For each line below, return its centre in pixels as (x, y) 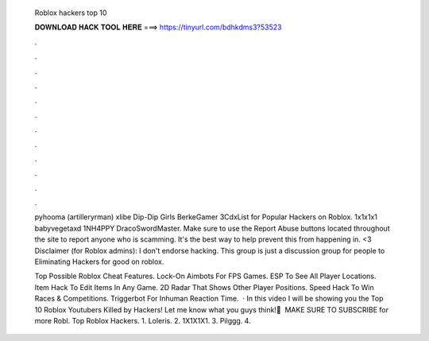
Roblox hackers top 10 (71, 13)
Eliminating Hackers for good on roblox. (99, 262)
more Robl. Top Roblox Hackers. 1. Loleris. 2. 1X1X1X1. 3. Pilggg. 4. (143, 320)
